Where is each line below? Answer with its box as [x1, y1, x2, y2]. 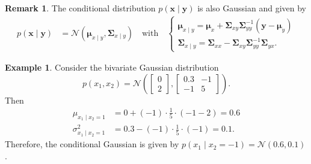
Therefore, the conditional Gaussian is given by [5, 138, 179, 150]
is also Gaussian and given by [197, 2, 306, 14]
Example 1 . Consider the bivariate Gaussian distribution [5, 61, 219, 74]
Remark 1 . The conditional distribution [5, 2, 156, 14]
